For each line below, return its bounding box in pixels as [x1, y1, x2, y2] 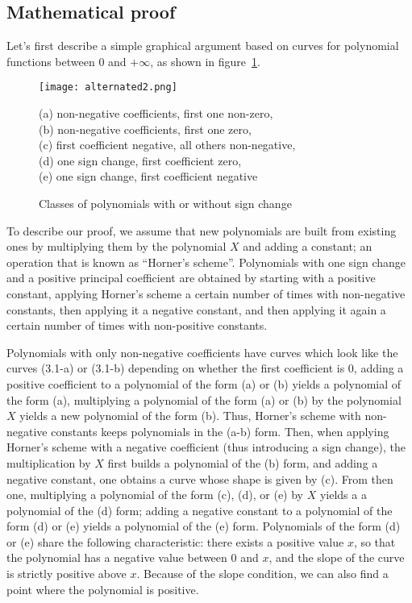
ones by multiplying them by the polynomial [6, 238, 227, 255]
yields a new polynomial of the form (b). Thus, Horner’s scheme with [19, 407, 361, 424]
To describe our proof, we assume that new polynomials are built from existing [6, 222, 397, 239]
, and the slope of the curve [268, 549, 405, 566]
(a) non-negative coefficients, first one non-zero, [39, 105, 273, 122]
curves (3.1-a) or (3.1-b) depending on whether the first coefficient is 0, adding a [6, 360, 404, 376]
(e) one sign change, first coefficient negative [39, 168, 258, 185]
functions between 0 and [6, 52, 127, 69]
